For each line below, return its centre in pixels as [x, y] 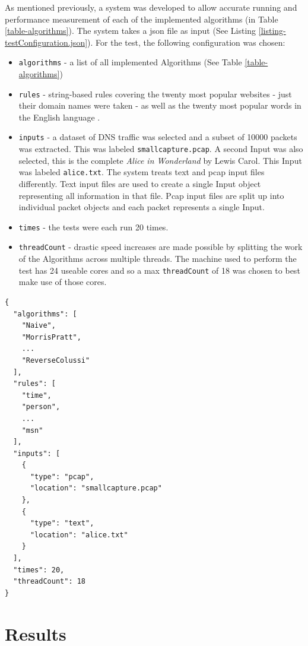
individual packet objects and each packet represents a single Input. [142, 207]
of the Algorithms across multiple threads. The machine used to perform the [158, 259]
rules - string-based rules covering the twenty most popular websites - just [155, 94]
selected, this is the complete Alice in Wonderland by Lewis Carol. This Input [160, 160]
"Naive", [39, 326]
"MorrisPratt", [51, 337]
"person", [41, 407]
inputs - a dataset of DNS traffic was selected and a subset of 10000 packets [158, 137]
